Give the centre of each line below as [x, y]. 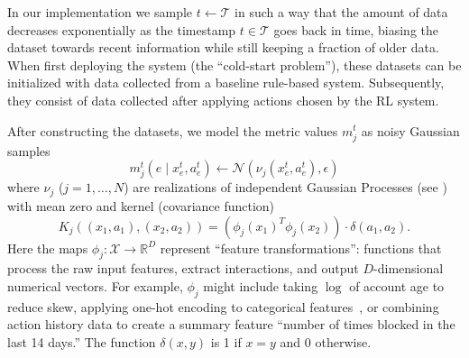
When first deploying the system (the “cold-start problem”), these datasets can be [234, 64]
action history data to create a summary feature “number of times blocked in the [231, 324]
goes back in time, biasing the [356, 29]
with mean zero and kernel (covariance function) [141, 205]
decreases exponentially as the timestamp [122, 29]
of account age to [397, 285]
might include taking [261, 285]
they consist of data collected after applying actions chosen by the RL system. [223, 100]
